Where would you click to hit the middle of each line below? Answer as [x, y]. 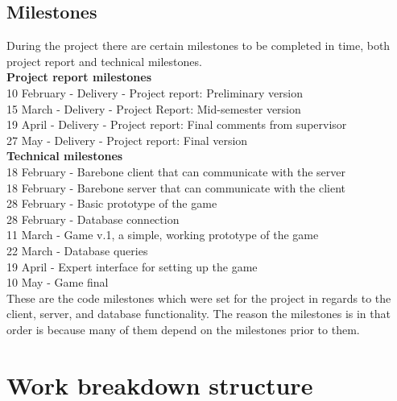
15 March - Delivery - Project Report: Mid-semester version [154, 108]
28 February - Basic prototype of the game [112, 203]
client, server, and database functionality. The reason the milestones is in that [198, 314]
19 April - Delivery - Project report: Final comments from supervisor [177, 124]
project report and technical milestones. [104, 61]
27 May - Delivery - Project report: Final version [127, 140]
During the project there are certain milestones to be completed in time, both [198, 45]
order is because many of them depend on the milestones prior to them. [183, 329]
